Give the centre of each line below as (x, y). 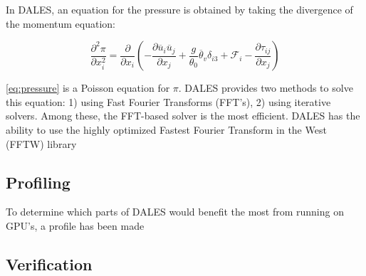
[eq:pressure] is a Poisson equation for (88, 88)
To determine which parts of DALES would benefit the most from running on (175, 212)
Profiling (38, 182)
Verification (49, 264)
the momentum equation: (61, 23)
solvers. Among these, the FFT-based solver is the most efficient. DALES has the (183, 116)
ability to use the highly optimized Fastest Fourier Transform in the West (166, 129)
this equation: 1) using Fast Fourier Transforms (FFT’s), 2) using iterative (168, 101)
